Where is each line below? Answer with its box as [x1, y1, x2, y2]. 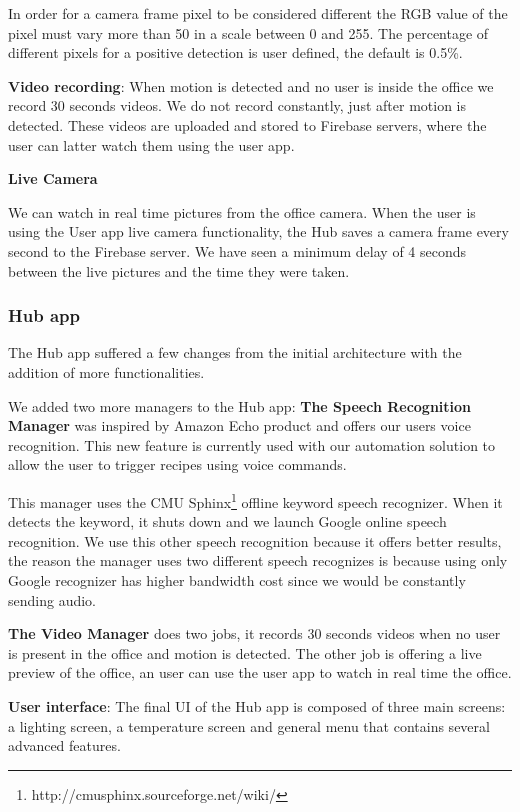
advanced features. [8, 735, 121, 756]
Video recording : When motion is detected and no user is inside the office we [8, 75, 494, 96]
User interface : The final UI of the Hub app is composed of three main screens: [8, 695, 506, 716]
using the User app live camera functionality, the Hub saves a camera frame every [8, 221, 509, 242]
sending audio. [8, 589, 96, 610]
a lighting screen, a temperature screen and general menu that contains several [8, 715, 490, 736]
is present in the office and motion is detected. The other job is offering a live [8, 642, 482, 663]
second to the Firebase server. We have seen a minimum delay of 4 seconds [8, 240, 467, 261]
